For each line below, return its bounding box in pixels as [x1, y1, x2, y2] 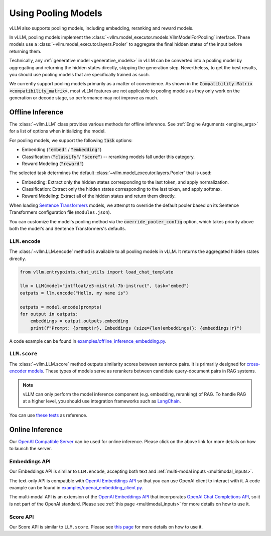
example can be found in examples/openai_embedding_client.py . [9, 484, 143, 490]
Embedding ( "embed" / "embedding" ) [22, 147, 102, 153]
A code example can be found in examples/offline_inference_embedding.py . [9, 338, 167, 344]
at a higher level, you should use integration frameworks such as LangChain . [23, 398, 181, 404]
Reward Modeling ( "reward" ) [22, 161, 84, 167]
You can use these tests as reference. [9, 412, 88, 418]
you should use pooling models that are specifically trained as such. [9, 71, 150, 77]
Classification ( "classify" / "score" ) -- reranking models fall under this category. [22, 154, 195, 160]
